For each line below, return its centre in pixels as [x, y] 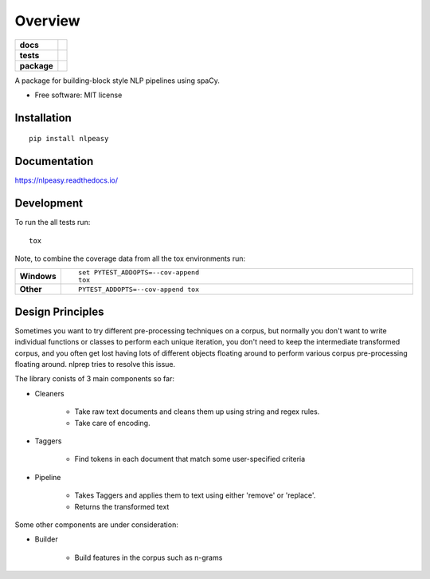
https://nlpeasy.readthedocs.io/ [66, 180]
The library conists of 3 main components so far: [95, 379]
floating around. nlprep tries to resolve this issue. [95, 364]
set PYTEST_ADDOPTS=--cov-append [139, 272]
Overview [47, 21]
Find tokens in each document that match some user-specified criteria [190, 459]
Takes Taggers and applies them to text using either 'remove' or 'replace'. [195, 495]
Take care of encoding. [112, 423]
